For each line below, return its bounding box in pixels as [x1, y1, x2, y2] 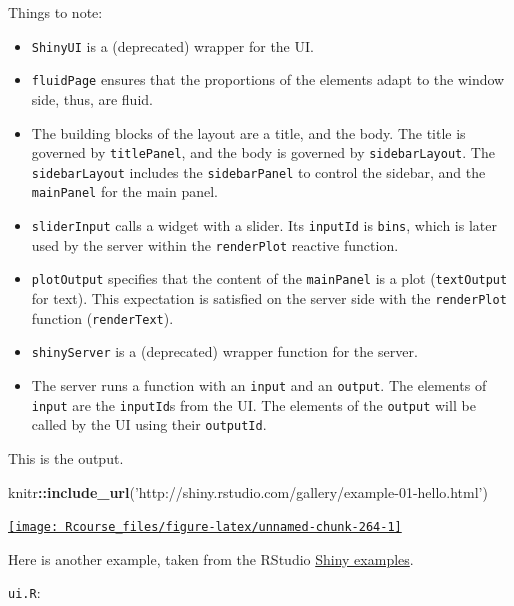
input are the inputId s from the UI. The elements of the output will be [31, 394, 476, 415]
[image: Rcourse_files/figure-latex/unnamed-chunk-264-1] [8, 520, 402, 535]
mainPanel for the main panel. [31, 181, 219, 202]
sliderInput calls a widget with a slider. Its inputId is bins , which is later [31, 215, 497, 236]
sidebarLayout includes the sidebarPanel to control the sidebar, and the [31, 161, 486, 182]
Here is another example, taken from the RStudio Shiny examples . [8, 548, 414, 569]
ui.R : [8, 582, 41, 603]
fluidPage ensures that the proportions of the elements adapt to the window [31, 69, 505, 90]
